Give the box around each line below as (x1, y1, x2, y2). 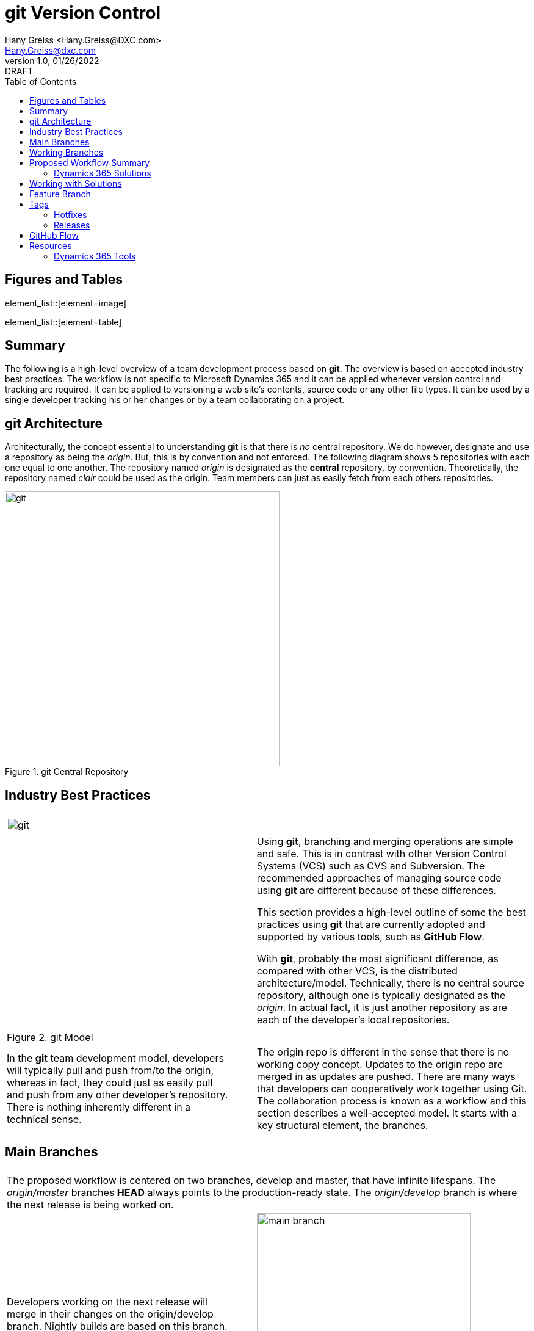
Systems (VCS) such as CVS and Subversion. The (256, 860, 485, 872)
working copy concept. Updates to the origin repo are (256, 1058, 503, 1071)
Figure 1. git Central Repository (5, 766, 129, 777)
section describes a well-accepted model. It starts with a (256, 1107, 518, 1120)
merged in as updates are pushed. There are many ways (256, 1070, 516, 1083)
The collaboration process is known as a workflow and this (256, 1095, 527, 1108)
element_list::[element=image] (5, 297, 127, 308)
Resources (29, 240, 72, 251)
